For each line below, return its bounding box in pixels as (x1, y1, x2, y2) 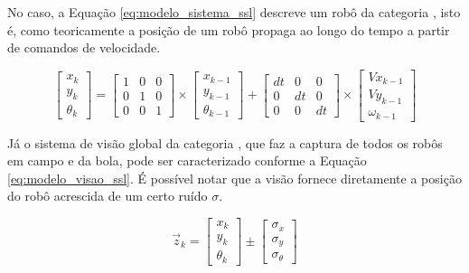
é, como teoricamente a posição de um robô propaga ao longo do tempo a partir (7, 20, 450, 39)
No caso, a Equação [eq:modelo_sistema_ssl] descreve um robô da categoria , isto (7, 3, 461, 21)
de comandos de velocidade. (7, 38, 161, 57)
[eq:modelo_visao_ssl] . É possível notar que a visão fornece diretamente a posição (7, 168, 462, 187)
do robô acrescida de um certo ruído (7, 186, 208, 205)
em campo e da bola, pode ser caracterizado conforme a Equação (7, 151, 367, 170)
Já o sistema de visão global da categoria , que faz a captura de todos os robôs (7, 133, 443, 152)
